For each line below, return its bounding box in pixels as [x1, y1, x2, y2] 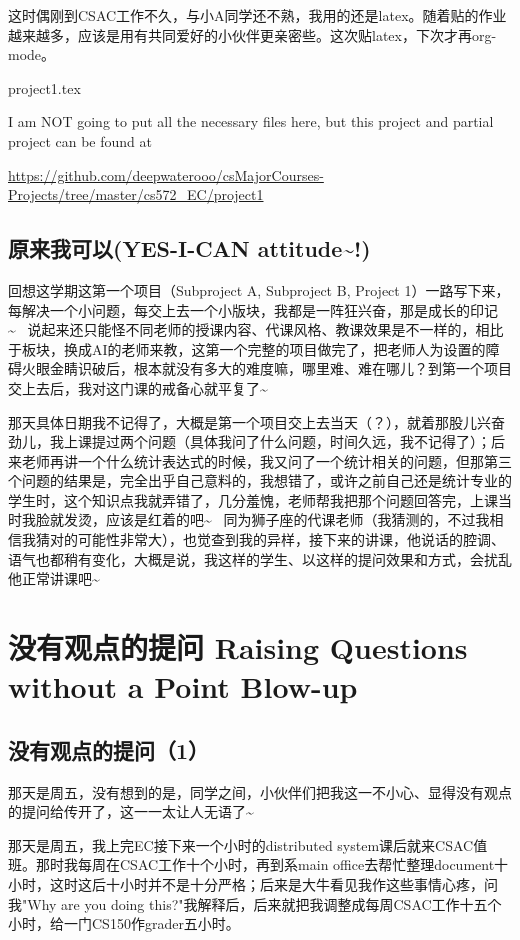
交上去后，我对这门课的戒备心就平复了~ [8, 377, 268, 398]
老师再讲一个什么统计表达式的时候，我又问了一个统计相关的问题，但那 [21, 450, 484, 471]
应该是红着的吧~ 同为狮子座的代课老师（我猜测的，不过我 [105, 509, 490, 530]
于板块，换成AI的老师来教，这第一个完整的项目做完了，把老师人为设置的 [8, 338, 486, 359]
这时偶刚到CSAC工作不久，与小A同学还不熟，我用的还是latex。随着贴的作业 [8, 5, 507, 25]
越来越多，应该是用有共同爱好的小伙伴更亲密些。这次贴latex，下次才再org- [8, 24, 497, 45]
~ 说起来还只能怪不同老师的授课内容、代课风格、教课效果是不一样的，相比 [8, 319, 504, 340]
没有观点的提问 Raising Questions [8, 627, 468, 668]
